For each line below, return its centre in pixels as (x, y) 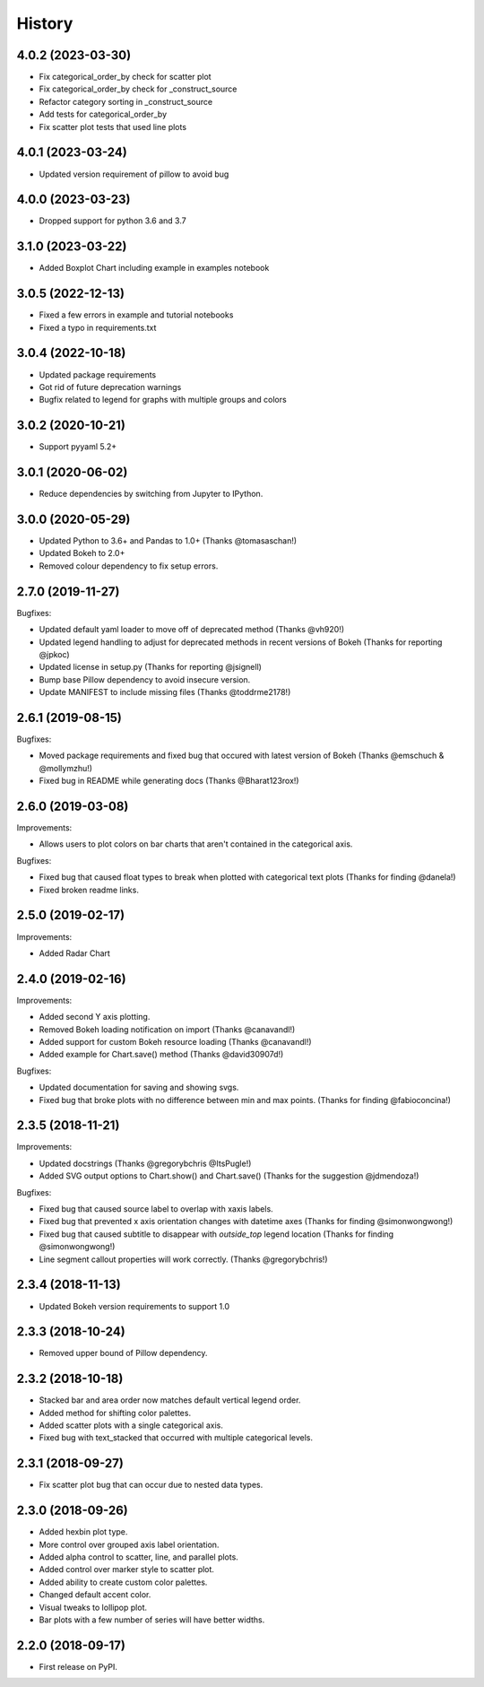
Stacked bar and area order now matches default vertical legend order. (170, 1400)
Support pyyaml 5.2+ (78, 447)
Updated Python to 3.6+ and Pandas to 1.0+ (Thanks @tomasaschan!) (168, 541)
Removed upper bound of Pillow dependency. (123, 1353)
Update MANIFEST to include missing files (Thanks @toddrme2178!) (165, 692)
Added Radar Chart (75, 953)
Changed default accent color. (95, 1595)
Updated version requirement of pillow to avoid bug (134, 174)
